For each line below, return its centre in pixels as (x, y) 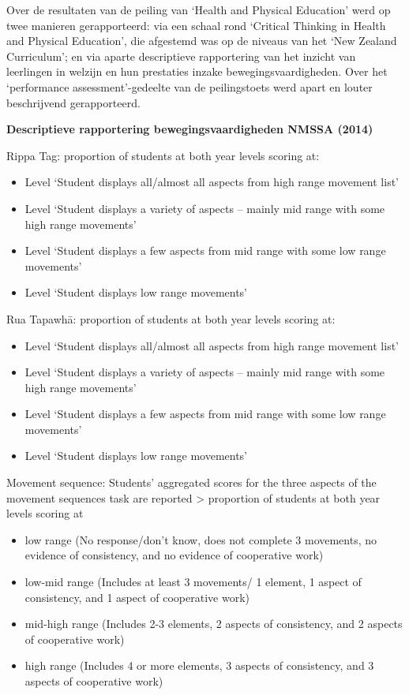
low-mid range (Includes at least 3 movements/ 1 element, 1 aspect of (193, 582)
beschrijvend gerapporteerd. (73, 102)
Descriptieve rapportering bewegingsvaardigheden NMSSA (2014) (190, 129)
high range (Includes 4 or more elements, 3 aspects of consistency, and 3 (199, 665)
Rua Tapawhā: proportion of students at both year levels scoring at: (171, 318)
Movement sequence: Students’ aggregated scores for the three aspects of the (191, 482)
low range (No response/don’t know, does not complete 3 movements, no (201, 539)
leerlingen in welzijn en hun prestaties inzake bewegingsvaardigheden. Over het (197, 71)
